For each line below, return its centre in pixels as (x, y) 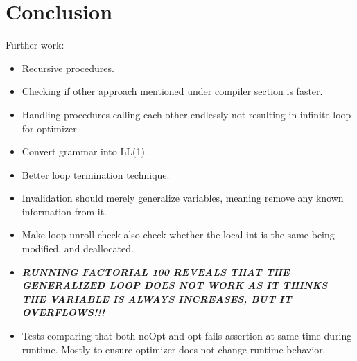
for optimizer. (51, 128)
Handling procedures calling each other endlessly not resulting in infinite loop (186, 114)
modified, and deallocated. (78, 248)
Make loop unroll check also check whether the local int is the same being (178, 235)
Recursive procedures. (68, 68)
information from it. (64, 211)
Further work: (35, 45)
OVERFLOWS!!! (63, 312)
